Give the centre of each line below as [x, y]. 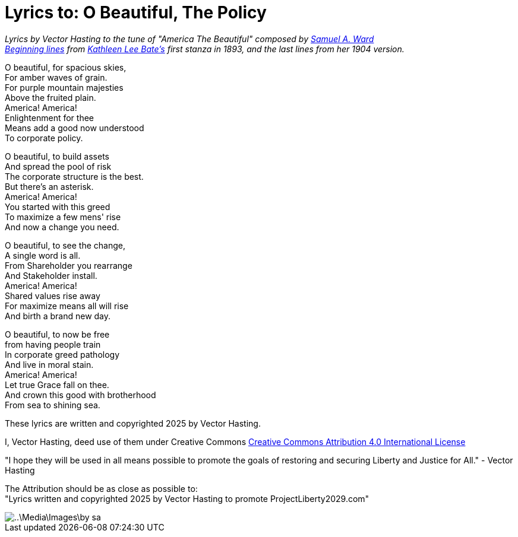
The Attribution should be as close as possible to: [101, 488]
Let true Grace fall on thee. [57, 385]
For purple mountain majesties [64, 87]
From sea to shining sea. [53, 405]
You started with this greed [58, 206]
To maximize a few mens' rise [63, 217]
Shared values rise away [53, 295]
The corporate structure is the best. [74, 176]
